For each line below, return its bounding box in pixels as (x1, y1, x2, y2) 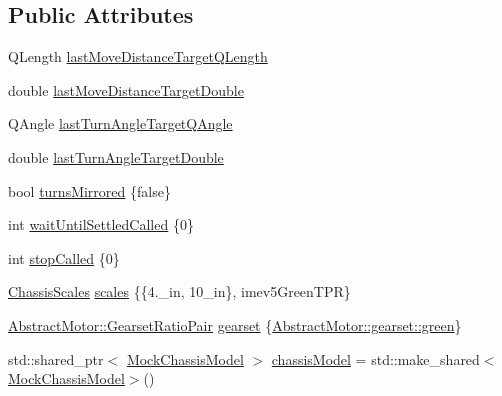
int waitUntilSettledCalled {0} (8, 214, 194, 235)
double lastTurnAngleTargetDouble (8, 146, 224, 167)
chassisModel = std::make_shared (271, 348, 480, 369)
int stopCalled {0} (8, 247, 120, 268)
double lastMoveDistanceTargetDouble (8, 79, 244, 100)
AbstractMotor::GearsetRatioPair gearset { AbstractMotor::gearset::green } (8, 314, 462, 335)
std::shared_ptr (8, 348, 104, 369)
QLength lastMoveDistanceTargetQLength (8, 46, 268, 67)
